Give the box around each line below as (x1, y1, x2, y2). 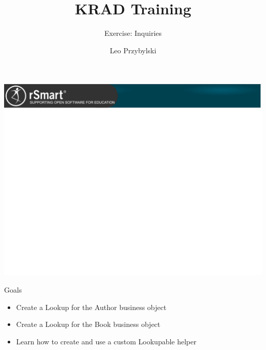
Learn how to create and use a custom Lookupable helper (16, 336, 196, 346)
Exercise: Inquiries (104, 28, 162, 38)
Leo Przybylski (109, 45, 157, 55)
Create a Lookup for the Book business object (16, 319, 161, 330)
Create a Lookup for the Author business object (16, 301, 167, 312)
